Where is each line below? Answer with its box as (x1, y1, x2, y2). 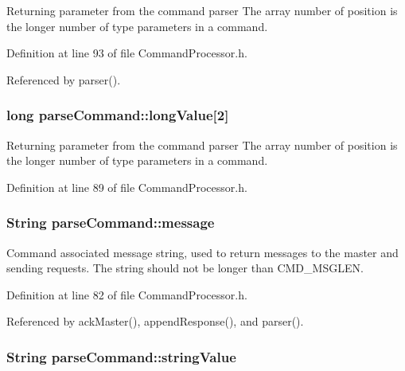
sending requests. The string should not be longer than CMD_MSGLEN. (6, 260, 364, 276)
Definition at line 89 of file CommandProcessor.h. (6, 178, 247, 195)
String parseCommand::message (6, 213, 215, 232)
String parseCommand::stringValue (6, 346, 236, 366)
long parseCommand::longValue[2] (6, 105, 229, 125)
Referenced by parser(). (6, 71, 121, 88)
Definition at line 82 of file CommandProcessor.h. (6, 286, 247, 303)
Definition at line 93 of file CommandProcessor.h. (6, 45, 247, 61)
